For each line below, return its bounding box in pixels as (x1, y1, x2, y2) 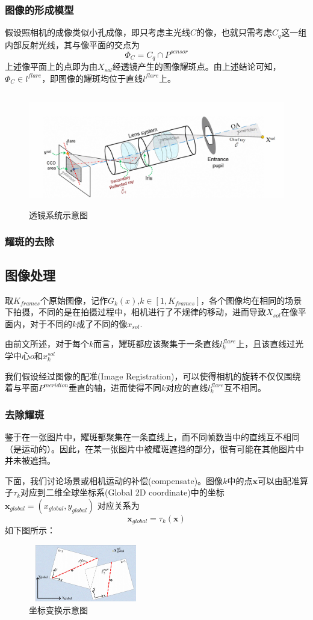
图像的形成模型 (5, 2, 74, 17)
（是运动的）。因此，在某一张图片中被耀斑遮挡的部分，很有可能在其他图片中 (5, 442, 304, 455)
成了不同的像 (76, 317, 128, 330)
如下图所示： (5, 524, 55, 536)
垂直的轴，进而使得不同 (68, 381, 161, 394)
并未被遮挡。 (5, 454, 55, 467)
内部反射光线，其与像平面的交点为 (5, 38, 140, 51)
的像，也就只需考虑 (196, 26, 273, 38)
